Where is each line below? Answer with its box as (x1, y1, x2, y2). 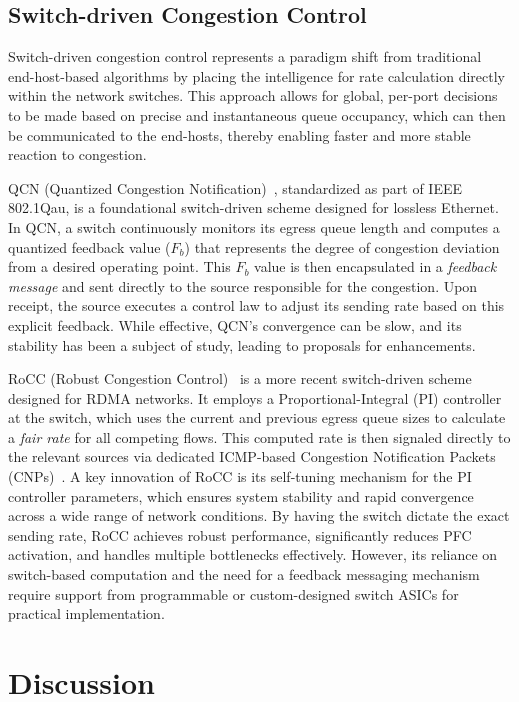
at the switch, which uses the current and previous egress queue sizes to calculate (8, 407, 506, 428)
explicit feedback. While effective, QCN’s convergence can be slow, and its (8, 314, 462, 335)
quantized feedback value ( (8, 236, 171, 257)
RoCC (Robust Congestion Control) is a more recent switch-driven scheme (8, 368, 472, 389)
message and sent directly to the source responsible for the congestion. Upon (8, 275, 478, 296)
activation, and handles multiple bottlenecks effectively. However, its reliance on (8, 544, 498, 565)
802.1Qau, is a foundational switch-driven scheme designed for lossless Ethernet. (8, 197, 499, 218)
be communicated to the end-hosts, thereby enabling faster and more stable (8, 124, 471, 145)
